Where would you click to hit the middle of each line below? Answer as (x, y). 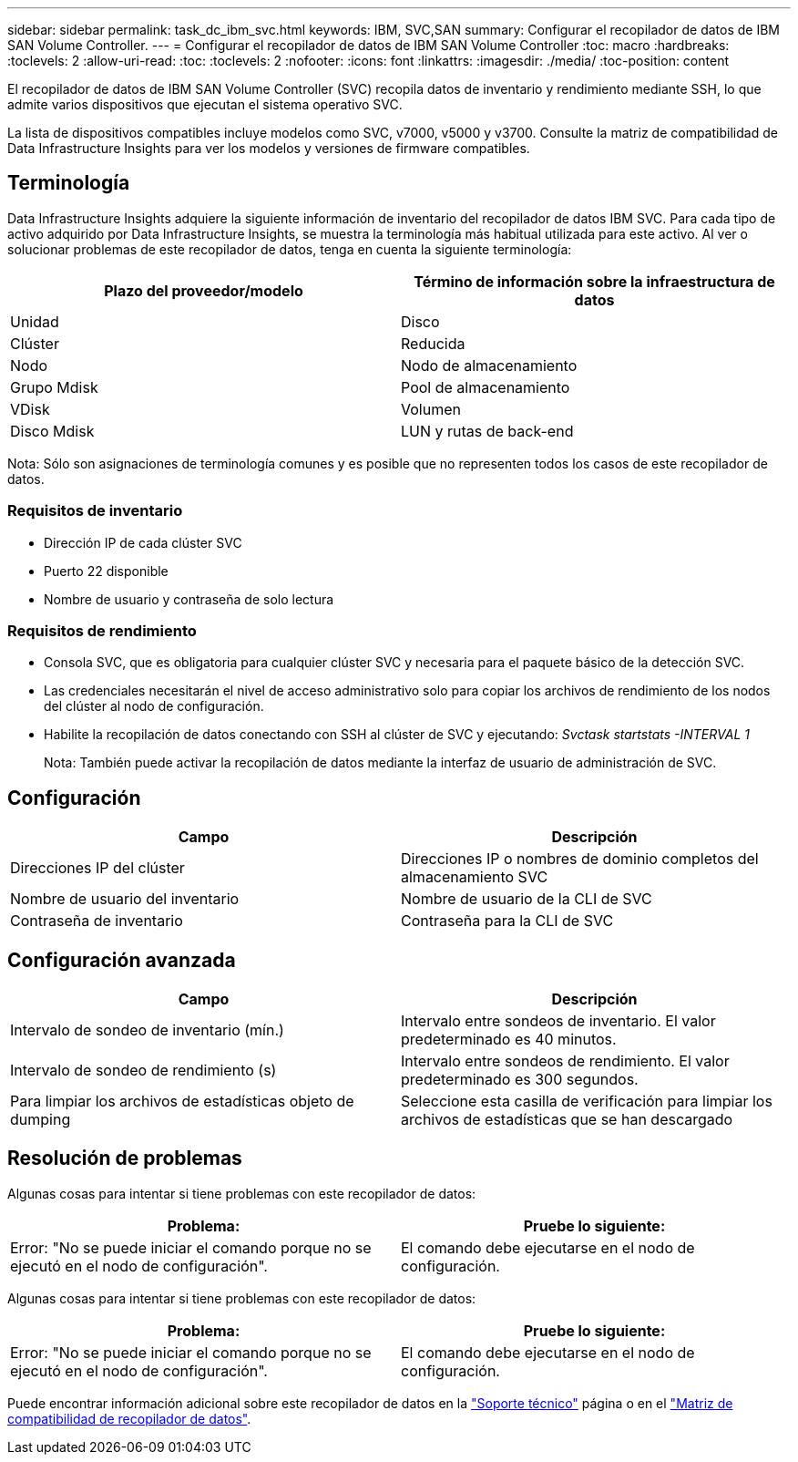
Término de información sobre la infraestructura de (594, 281)
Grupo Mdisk (54, 387)
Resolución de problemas (125, 1158)
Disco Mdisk (52, 431)
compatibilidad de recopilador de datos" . (129, 1418)
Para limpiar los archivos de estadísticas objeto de (182, 1102)
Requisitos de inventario (95, 511)
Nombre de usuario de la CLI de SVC (527, 899)
